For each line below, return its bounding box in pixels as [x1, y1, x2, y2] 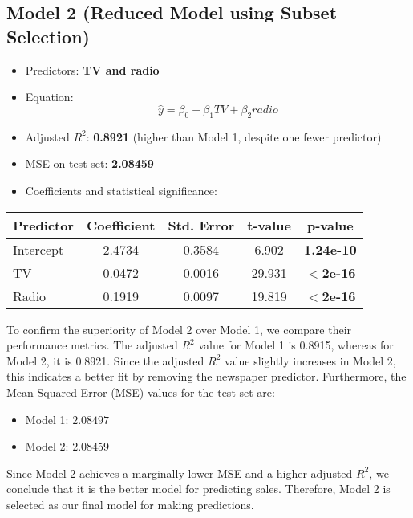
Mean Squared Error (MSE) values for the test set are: [6, 383, 275, 400]
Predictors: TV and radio [25, 61, 160, 78]
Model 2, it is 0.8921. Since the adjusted [6, 352, 204, 369]
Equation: [25, 88, 74, 105]
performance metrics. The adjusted [6, 336, 178, 353]
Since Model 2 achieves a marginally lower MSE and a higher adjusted [6, 464, 353, 481]
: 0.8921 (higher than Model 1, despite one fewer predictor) [86, 128, 382, 145]
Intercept [13, 239, 64, 259]
